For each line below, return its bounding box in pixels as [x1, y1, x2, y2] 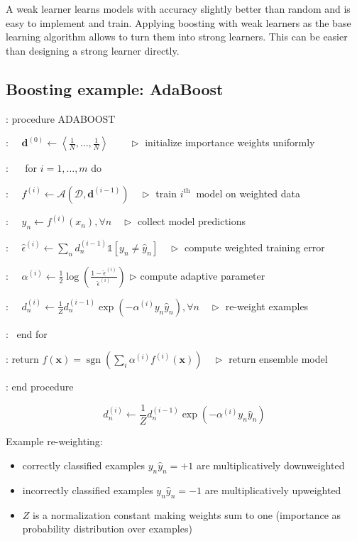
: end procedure [6, 379, 74, 394]
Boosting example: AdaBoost [6, 77, 224, 99]
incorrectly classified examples [22, 482, 153, 497]
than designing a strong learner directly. [6, 43, 180, 58]
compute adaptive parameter [140, 268, 265, 283]
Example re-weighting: [6, 434, 103, 449]
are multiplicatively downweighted [196, 458, 345, 473]
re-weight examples [225, 298, 309, 313]
